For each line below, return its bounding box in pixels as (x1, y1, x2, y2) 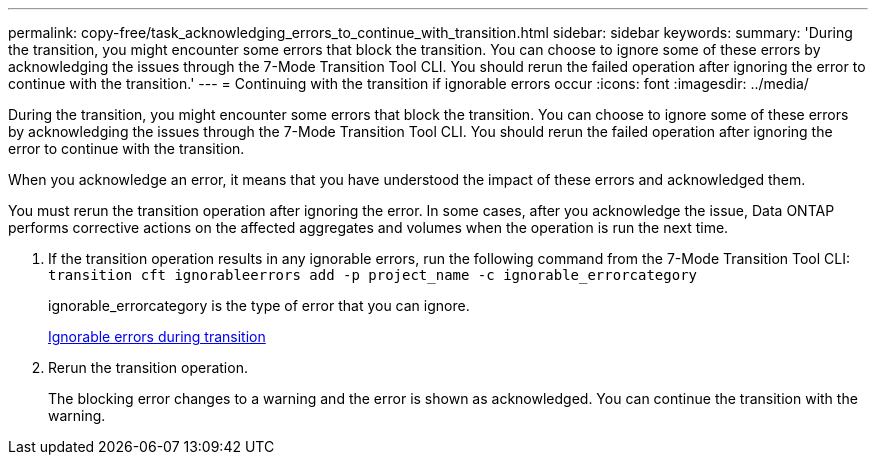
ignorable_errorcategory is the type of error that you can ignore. (48, 297, 470, 314)
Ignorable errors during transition (48, 328, 266, 345)
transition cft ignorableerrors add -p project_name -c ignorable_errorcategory (48, 267, 698, 283)
